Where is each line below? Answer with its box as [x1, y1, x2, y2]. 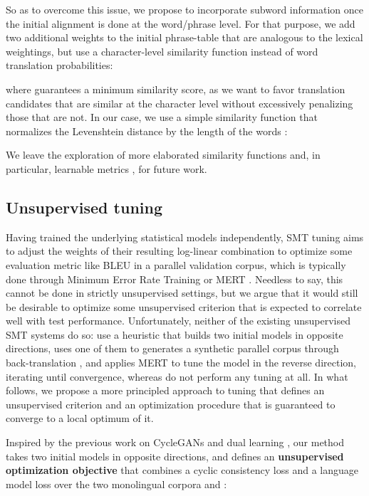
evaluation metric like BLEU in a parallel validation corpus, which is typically [6, 257, 346, 272]
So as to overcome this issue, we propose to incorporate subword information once [6, 2, 363, 16]
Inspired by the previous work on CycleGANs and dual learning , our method [6, 435, 345, 450]
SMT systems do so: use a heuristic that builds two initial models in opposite [6, 327, 343, 342]
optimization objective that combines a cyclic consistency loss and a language [6, 463, 358, 477]
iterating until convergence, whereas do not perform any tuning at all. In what [6, 369, 348, 384]
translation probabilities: [6, 58, 113, 73]
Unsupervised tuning [6, 196, 162, 218]
